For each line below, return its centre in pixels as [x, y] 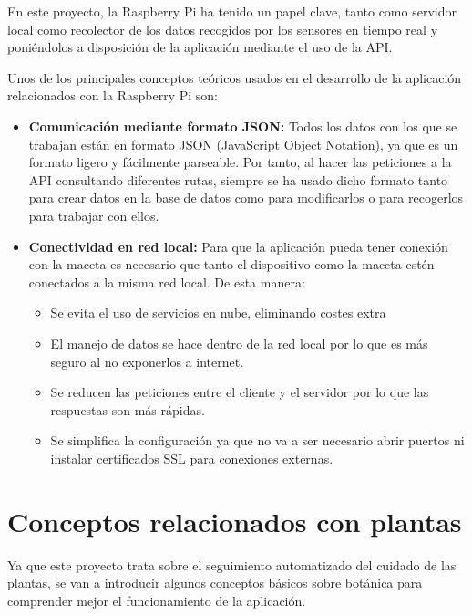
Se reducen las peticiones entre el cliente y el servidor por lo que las [240, 392]
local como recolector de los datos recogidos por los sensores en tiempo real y [223, 29]
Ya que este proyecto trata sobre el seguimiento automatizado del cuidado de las [232, 564]
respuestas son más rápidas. [128, 409]
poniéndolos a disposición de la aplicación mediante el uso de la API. [200, 47]
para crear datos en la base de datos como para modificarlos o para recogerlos [246, 198]
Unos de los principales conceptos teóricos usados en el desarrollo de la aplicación [235, 77]
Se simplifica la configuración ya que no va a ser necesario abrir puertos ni [257, 440]
